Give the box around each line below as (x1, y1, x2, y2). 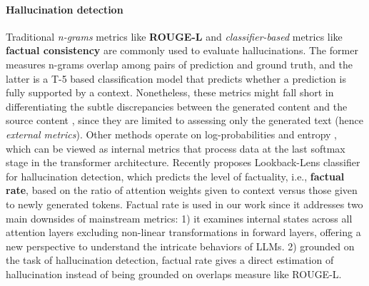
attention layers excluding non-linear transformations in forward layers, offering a (6, 225, 361, 240)
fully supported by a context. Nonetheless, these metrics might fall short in (6, 85, 334, 100)
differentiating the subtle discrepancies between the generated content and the (6, 98, 348, 113)
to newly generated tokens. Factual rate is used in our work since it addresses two (6, 196, 363, 211)
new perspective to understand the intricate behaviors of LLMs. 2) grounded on (6, 238, 355, 253)
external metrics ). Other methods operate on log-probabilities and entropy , (6, 126, 337, 141)
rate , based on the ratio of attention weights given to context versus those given (6, 183, 358, 198)
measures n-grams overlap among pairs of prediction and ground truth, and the (6, 56, 353, 71)
